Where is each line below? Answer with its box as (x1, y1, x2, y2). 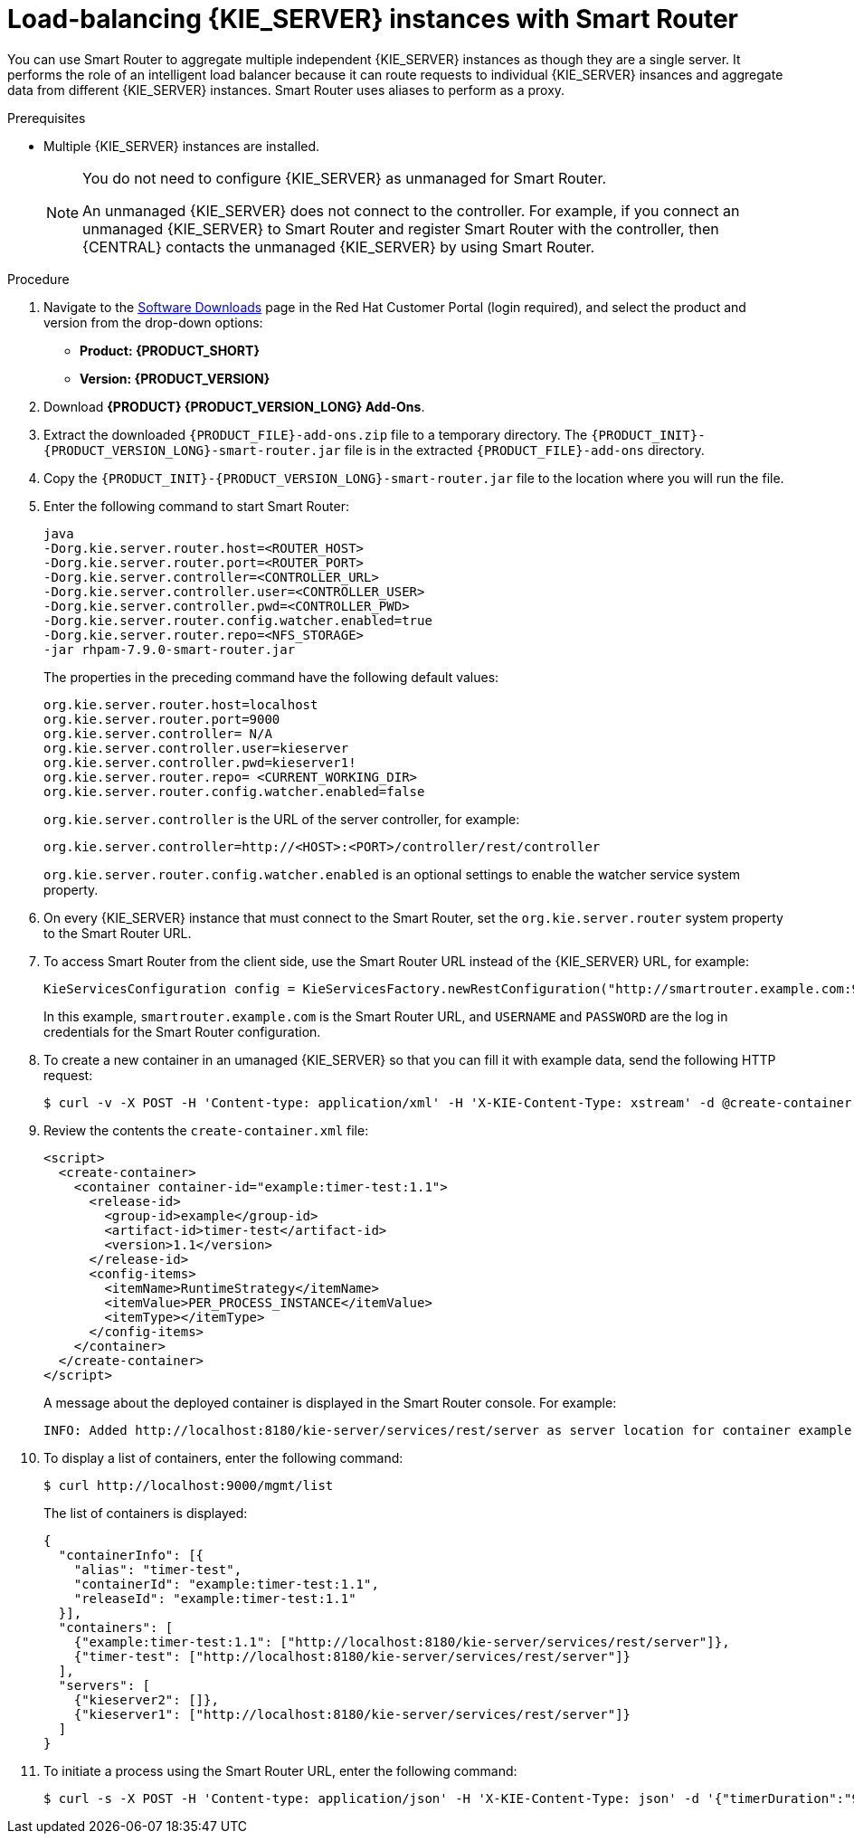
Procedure (7, 270, 70, 287)
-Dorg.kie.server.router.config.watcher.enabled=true (43, 612, 432, 628)
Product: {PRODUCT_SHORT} (80, 342, 260, 358)
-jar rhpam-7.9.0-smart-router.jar (43, 641, 296, 657)
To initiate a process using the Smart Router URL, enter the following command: (43, 1762, 517, 1779)
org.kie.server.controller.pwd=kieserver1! (43, 754, 356, 770)
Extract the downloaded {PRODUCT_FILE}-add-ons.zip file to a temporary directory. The (43, 426, 588, 442)
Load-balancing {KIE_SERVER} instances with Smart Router (7, 4, 738, 34)
